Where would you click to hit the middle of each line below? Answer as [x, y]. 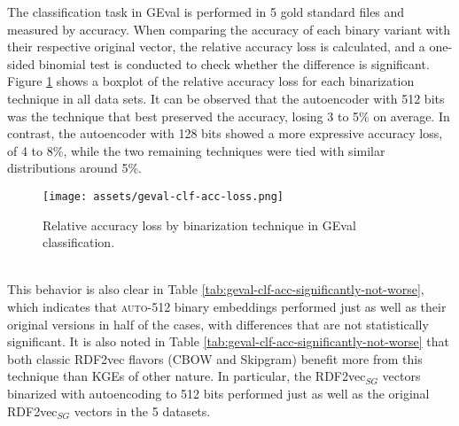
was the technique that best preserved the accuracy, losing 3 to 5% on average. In [229, 116]
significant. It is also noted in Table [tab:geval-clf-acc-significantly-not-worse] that [228, 341]
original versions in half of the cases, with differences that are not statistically [218, 324]
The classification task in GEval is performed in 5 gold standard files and [206, 12]
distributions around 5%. [74, 168]
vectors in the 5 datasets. [142, 411]
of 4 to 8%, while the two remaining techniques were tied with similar [196, 150]
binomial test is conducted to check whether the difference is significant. [234, 63]
